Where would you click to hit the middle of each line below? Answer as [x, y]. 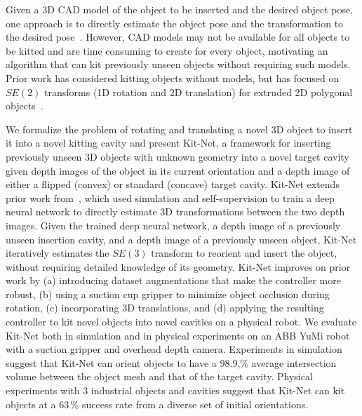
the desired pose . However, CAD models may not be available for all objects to [178, 37]
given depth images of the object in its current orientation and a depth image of [178, 170]
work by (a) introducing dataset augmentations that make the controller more [173, 280]
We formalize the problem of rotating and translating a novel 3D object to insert [179, 129]
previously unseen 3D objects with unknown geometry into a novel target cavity [177, 156]
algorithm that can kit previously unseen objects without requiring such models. [178, 64]
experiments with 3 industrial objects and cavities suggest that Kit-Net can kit [175, 390]
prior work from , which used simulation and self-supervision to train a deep [170, 197]
